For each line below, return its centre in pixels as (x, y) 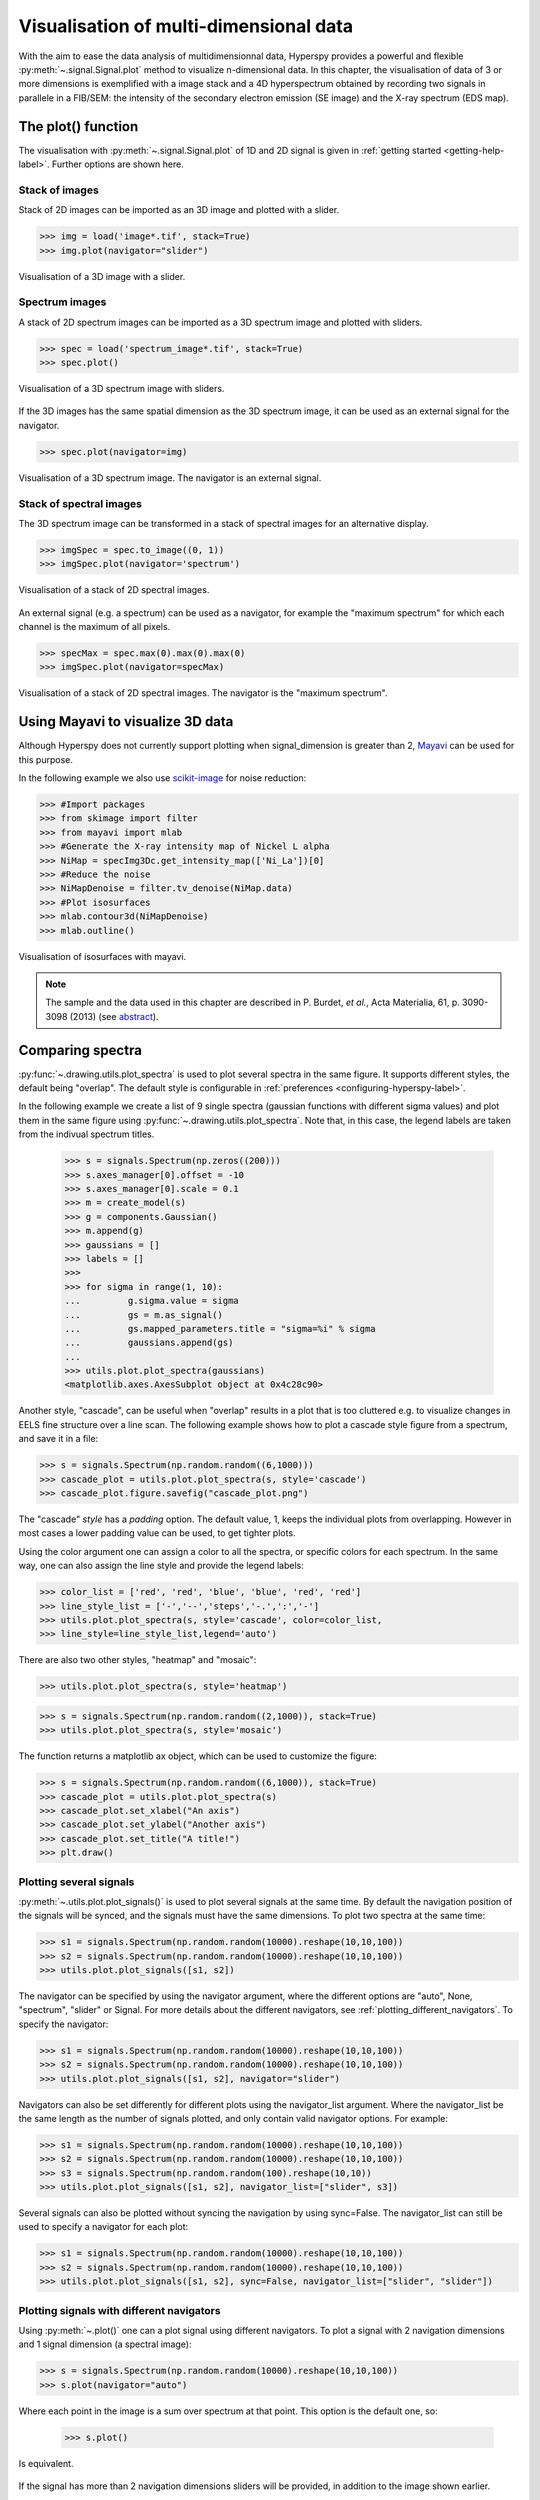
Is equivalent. (46, 2463)
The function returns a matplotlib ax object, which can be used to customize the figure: (197, 1756)
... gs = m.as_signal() (144, 1314)
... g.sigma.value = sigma (151, 1301)
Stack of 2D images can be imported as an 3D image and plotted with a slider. (179, 210)
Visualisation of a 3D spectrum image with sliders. (121, 389)
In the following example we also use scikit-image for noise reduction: (162, 778)
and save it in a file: (58, 1439)
